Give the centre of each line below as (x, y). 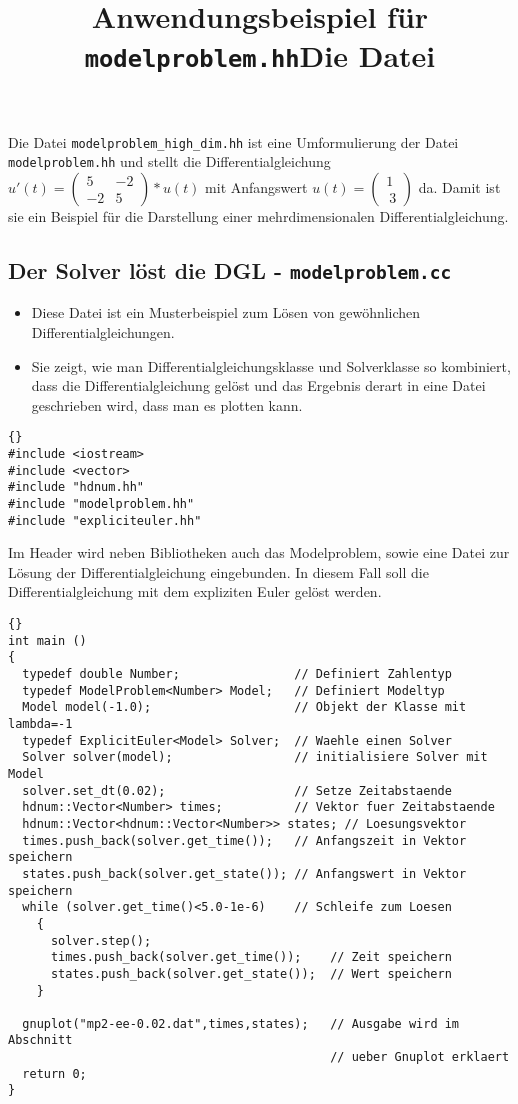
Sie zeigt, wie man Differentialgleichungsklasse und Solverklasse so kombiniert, (271, 365)
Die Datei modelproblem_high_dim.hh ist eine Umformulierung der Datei (233, 141)
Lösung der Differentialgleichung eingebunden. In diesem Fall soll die (218, 571)
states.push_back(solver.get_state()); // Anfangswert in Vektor (244, 873)
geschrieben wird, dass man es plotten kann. (167, 404)
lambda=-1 (40, 724)
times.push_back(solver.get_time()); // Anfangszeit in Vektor (244, 840)
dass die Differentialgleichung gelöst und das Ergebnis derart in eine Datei (258, 385)
